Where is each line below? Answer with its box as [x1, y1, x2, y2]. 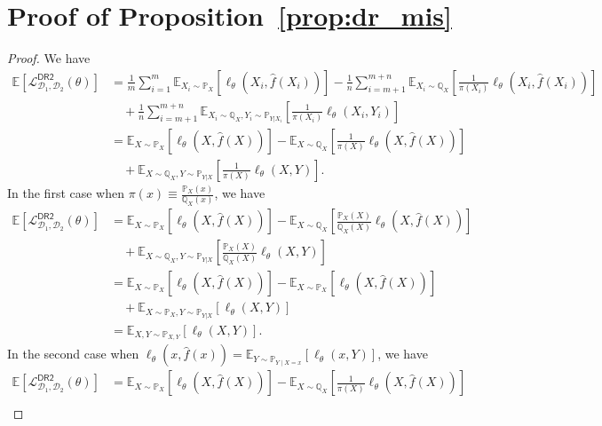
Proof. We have [7, 49, 91, 67]
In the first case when [7, 184, 125, 202]
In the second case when [7, 344, 139, 363]
